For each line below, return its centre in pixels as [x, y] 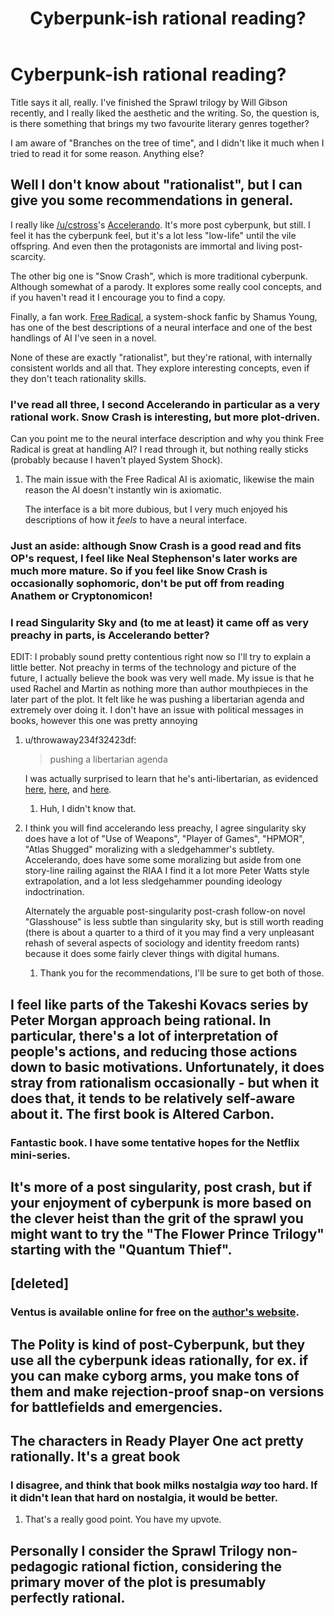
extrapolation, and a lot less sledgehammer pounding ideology [153, 881]
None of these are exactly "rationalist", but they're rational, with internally [161, 357]
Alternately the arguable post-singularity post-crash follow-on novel [165, 911]
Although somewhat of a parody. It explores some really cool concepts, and [166, 286]
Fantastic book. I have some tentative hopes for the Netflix [155, 1142]
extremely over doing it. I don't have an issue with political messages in [157, 710]
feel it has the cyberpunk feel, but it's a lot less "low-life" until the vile [153, 235]
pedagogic [44, 1566]
